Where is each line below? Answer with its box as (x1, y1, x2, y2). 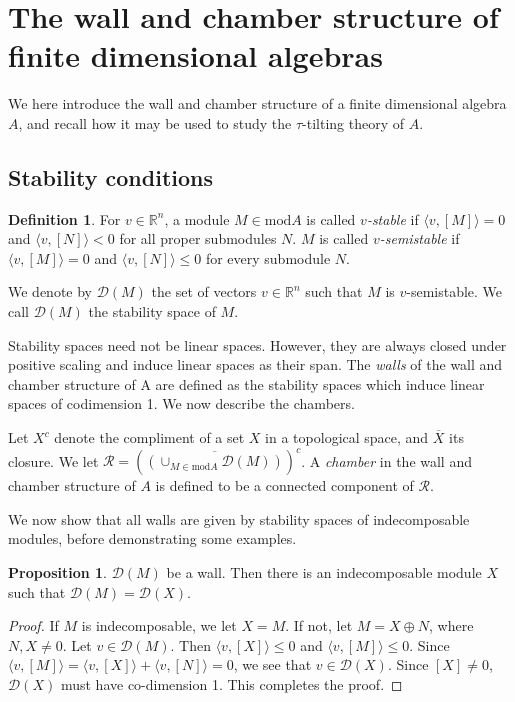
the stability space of (88, 301, 216, 322)
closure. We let (8, 450, 99, 471)
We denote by (8, 281, 92, 302)
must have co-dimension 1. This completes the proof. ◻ (60, 673, 403, 694)
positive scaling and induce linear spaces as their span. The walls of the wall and (8, 354, 503, 375)
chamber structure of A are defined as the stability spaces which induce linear (8, 373, 485, 394)
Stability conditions (8, 161, 214, 192)
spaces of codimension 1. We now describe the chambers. (8, 393, 355, 414)
